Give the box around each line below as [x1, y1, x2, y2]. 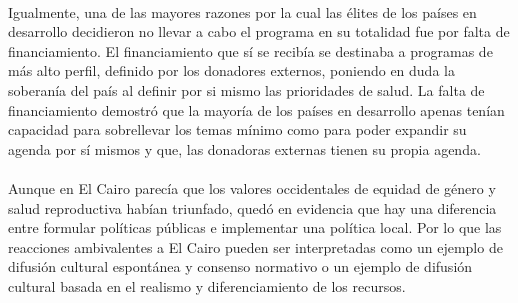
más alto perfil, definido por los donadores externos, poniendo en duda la [8, 60, 455, 81]
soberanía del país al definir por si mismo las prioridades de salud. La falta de [8, 79, 485, 100]
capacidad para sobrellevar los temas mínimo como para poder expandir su [8, 119, 467, 140]
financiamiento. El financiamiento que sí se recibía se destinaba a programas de [8, 40, 493, 61]
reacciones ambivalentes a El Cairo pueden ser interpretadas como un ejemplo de [8, 236, 503, 257]
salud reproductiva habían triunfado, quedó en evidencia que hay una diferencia [8, 197, 497, 218]
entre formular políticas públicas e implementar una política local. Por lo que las [8, 217, 502, 238]
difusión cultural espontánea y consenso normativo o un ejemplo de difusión [8, 256, 473, 277]
